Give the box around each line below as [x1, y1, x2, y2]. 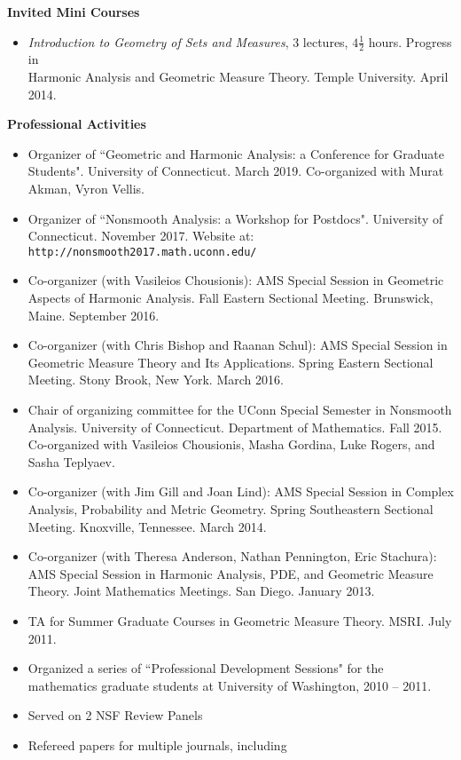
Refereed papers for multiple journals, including [27, 735, 287, 754]
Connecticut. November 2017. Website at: [27, 226, 254, 245]
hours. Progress [368, 32, 452, 51]
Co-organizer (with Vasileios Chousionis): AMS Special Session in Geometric [27, 271, 444, 289]
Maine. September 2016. [27, 305, 160, 324]
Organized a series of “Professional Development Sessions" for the [27, 659, 384, 677]
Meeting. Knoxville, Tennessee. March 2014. [27, 517, 267, 535]
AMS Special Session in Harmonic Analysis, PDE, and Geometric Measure [27, 564, 434, 582]
